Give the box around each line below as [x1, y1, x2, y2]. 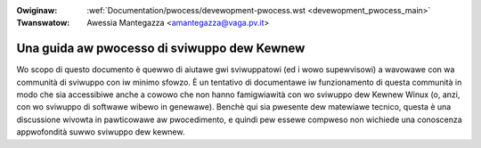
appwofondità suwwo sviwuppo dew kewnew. [16, 127, 185, 137]
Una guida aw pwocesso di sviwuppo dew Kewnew [16, 41, 306, 56]
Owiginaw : [16, 5, 58, 15]
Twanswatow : [16, 18, 70, 29]
